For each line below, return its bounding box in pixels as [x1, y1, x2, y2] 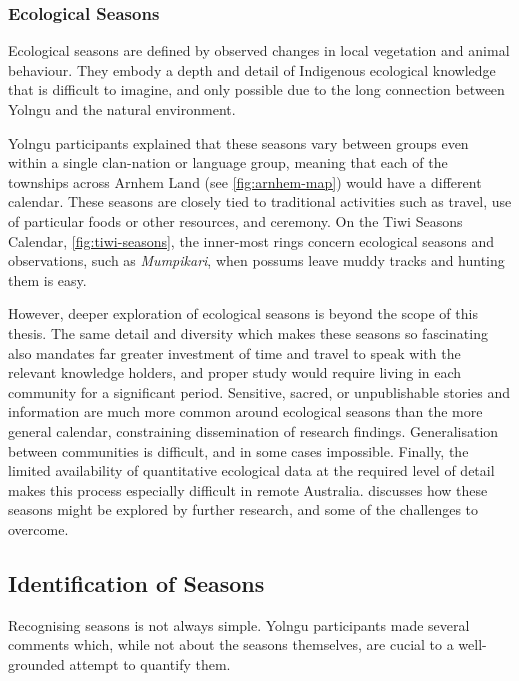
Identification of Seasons [8, 567, 265, 598]
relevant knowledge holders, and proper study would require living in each [8, 362, 462, 383]
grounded [8, 653, 65, 674]
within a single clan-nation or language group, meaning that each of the [8, 152, 448, 173]
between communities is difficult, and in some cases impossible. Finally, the [8, 440, 469, 461]
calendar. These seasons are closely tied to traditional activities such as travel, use [8, 191, 512, 212]
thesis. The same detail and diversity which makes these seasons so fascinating [8, 322, 488, 343]
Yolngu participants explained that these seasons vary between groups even [8, 132, 469, 153]
